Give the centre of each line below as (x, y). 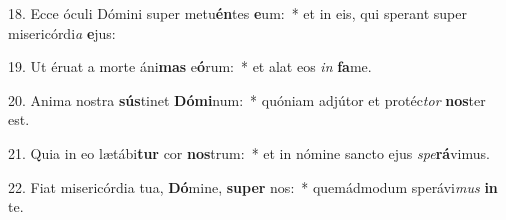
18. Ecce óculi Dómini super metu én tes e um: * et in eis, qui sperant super (237, 13)
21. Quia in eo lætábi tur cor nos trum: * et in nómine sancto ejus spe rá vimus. (249, 152)
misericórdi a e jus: (62, 32)
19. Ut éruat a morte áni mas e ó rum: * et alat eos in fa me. (190, 66)
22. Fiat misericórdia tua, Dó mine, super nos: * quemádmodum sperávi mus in (253, 186)
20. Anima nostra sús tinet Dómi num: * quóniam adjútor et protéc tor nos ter (247, 99)
